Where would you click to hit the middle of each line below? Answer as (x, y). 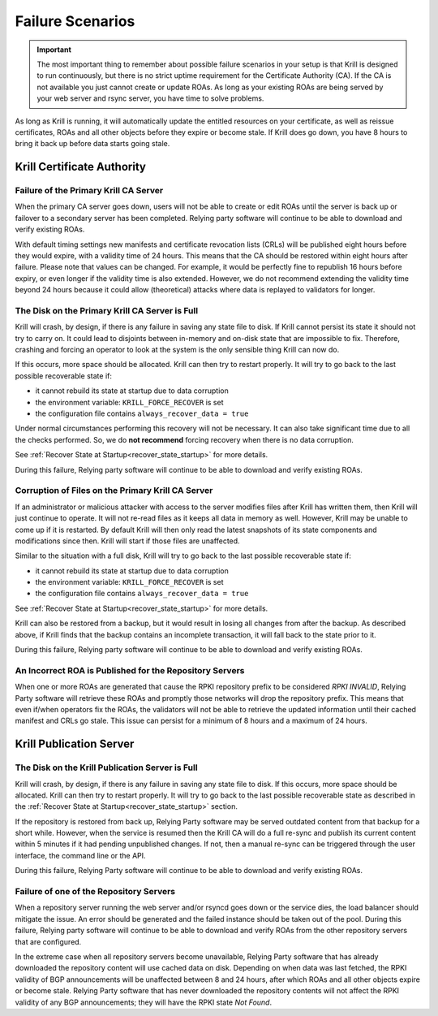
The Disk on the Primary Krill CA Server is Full (107, 310)
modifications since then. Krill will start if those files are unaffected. (127, 541)
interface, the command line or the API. (80, 855)
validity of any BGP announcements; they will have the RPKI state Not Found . (143, 1002)
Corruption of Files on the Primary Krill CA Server (114, 491)
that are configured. (48, 941)
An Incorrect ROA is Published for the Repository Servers (130, 670)
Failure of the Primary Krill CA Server (89, 191)
